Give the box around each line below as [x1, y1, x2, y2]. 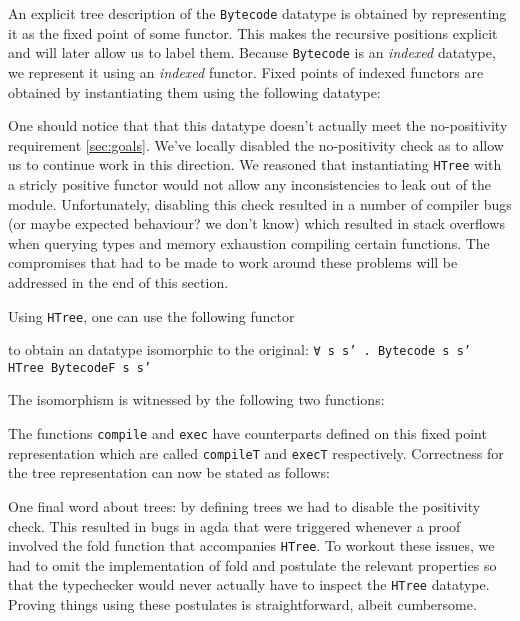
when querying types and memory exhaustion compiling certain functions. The [8, 232, 490, 253]
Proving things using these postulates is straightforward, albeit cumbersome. [8, 594, 477, 615]
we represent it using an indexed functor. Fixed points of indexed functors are [8, 61, 484, 82]
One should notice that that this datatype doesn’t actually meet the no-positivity [8, 115, 508, 136]
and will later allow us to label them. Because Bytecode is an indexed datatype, [8, 42, 496, 63]
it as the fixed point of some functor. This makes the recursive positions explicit [8, 22, 498, 43]
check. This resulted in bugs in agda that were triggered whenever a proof [8, 515, 461, 536]
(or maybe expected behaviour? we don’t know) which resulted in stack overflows [8, 213, 505, 234]
